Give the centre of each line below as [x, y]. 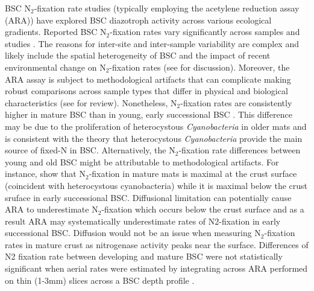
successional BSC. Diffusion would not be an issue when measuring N [133, 233]
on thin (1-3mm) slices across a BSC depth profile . [100, 280]
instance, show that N [45, 174]
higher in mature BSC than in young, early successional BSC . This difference [149, 114]
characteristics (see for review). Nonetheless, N [91, 102]
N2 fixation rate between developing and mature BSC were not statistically [144, 256]
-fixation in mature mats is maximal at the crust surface [193, 174]
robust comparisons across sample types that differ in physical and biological [146, 91]
